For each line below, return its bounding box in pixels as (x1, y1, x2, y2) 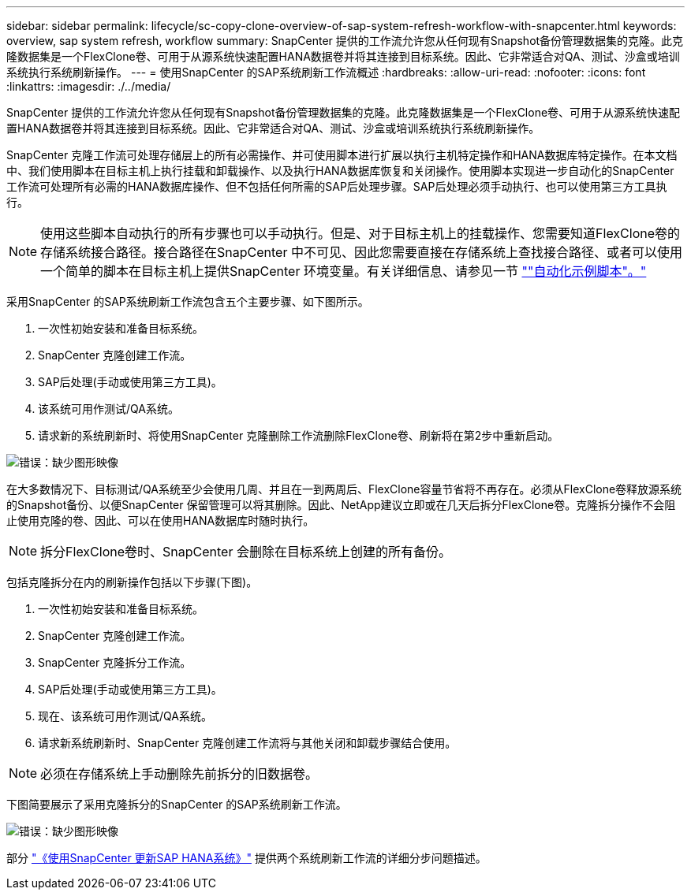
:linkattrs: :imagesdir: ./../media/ (6, 80, 171, 93)
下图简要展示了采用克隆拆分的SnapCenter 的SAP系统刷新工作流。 (6, 797, 347, 811)
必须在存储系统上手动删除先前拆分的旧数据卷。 (40, 766, 319, 782)
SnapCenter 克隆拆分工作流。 (38, 656, 192, 669)
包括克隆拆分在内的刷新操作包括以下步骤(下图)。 (6, 575, 258, 589)
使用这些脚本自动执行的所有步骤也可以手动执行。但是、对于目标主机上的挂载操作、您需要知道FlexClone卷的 (40, 225, 681, 241)
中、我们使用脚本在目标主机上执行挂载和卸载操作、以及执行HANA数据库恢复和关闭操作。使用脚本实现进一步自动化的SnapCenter (6, 164, 674, 177)
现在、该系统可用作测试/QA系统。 (38, 709, 212, 723)
